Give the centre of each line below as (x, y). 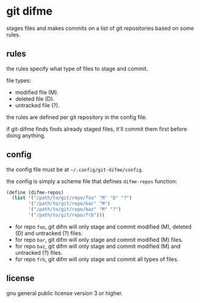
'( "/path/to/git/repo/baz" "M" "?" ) (75, 210)
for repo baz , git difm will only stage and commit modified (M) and (98, 246)
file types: (19, 80)
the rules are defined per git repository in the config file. (77, 117)
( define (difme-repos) (35, 192)
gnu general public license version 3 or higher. (65, 293)
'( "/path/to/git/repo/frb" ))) (66, 215)
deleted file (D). (35, 98)
